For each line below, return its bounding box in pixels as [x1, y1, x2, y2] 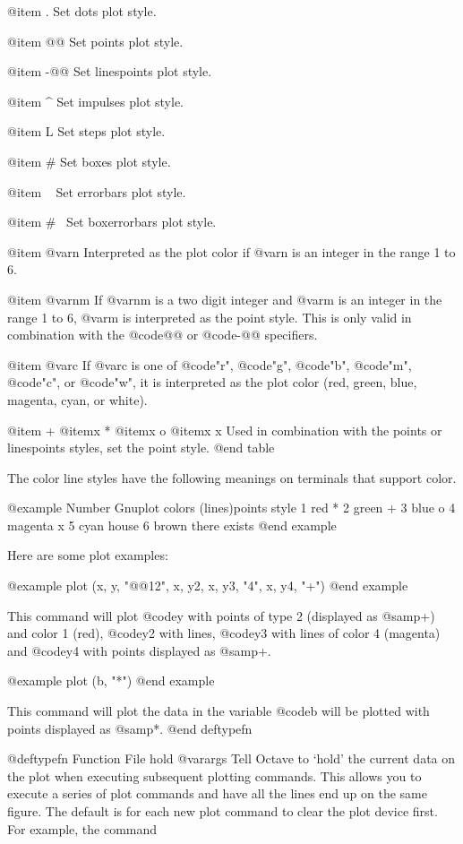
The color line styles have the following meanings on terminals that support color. [7, 468, 457, 487]
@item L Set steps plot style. [7, 122, 166, 141]
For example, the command [7, 819, 158, 838]
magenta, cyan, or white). [7, 390, 148, 409]
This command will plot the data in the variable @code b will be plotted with [7, 702, 430, 720]
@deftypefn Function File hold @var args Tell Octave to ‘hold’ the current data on [7, 749, 456, 768]
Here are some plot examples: [7, 546, 168, 564]
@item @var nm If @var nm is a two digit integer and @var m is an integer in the [7, 289, 442, 308]
